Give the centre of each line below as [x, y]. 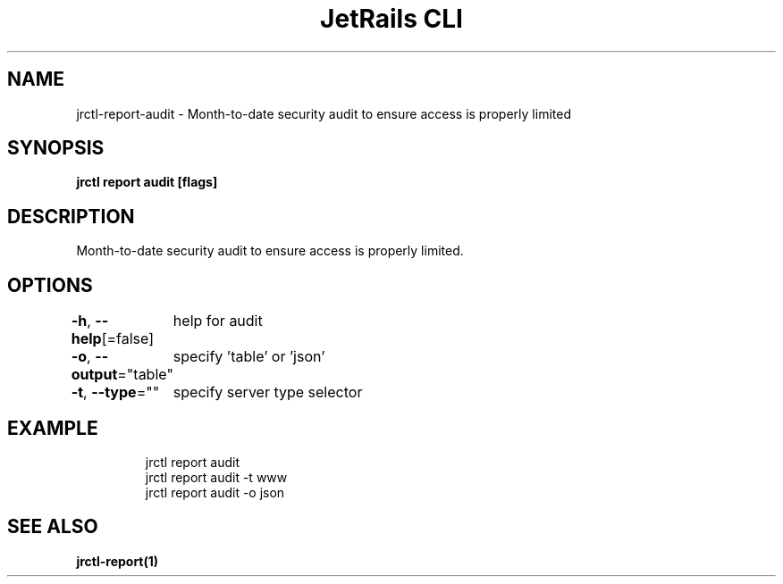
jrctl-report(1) [118, 561]
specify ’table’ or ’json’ [249, 357]
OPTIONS [50, 285]
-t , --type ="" [115, 392]
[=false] [128, 339]
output [94, 375]
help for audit [218, 321]
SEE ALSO [53, 527]
